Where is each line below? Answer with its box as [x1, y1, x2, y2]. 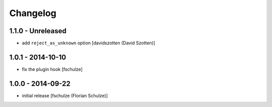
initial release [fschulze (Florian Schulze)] [22, 92, 108, 98]
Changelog [9, 8, 56, 19]
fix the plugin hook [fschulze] [22, 66, 83, 72]
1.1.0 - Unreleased [9, 27, 66, 35]
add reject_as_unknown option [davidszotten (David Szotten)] [22, 40, 156, 46]
